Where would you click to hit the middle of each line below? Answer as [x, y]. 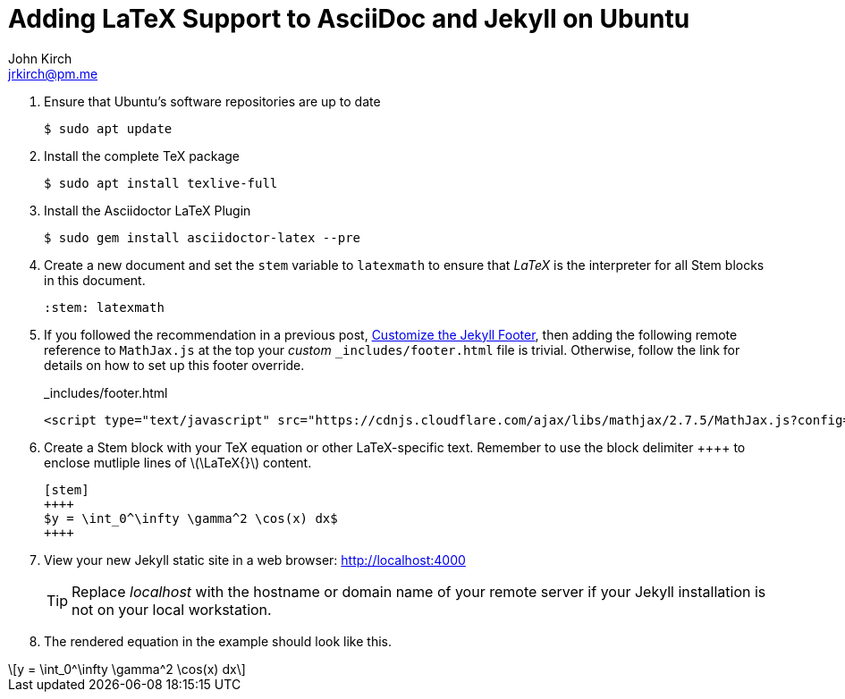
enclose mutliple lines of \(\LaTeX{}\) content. [178, 462]
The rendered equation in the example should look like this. [218, 641]
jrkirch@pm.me [53, 73]
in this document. [95, 280]
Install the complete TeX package [142, 156]
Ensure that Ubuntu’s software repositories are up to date [212, 101]
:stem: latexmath [104, 307]
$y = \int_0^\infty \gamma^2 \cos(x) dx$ [191, 518]
